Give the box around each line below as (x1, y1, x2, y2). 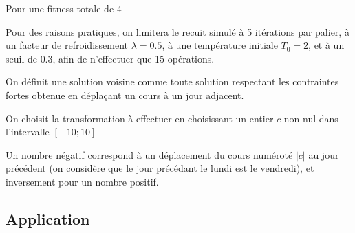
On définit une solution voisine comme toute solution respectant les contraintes (6, 74, 339, 89)
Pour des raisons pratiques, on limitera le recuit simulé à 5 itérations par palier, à (6, 24, 349, 38)
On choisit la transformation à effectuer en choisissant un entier (6, 111, 274, 125)
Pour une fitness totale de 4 (6, 1, 122, 15)
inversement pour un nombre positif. (6, 174, 159, 188)
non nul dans (283, 111, 338, 125)
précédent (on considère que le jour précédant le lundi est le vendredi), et (6, 161, 314, 175)
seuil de (6, 51, 37, 65)
